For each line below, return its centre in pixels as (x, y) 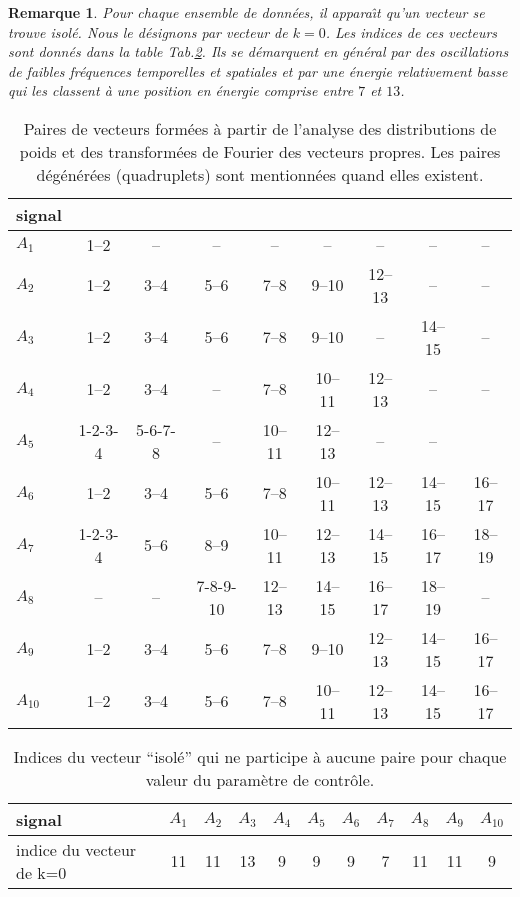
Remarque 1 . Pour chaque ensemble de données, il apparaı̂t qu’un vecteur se (246, 12)
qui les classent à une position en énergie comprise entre (181, 90)
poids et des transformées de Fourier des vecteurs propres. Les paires (260, 151)
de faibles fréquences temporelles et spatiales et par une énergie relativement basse (258, 70)
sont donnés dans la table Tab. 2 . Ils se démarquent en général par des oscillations (258, 51)
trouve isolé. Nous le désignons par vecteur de (148, 31)
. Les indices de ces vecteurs (411, 31)
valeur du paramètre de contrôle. (260, 779)
